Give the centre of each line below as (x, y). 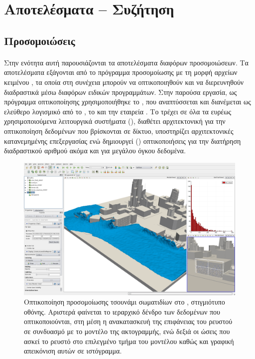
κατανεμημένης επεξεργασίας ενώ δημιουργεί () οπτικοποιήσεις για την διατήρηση (123, 141)
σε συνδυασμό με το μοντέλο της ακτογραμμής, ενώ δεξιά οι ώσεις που (127, 331)
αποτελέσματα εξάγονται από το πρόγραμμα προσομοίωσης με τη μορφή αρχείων (121, 72)
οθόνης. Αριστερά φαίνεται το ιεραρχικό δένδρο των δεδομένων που (122, 311)
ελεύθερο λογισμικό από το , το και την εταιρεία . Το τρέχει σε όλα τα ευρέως (118, 111)
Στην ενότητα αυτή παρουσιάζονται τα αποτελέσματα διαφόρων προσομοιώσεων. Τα (126, 62)
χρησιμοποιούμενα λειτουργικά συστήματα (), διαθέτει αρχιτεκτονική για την (115, 121)
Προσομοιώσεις (40, 40)
